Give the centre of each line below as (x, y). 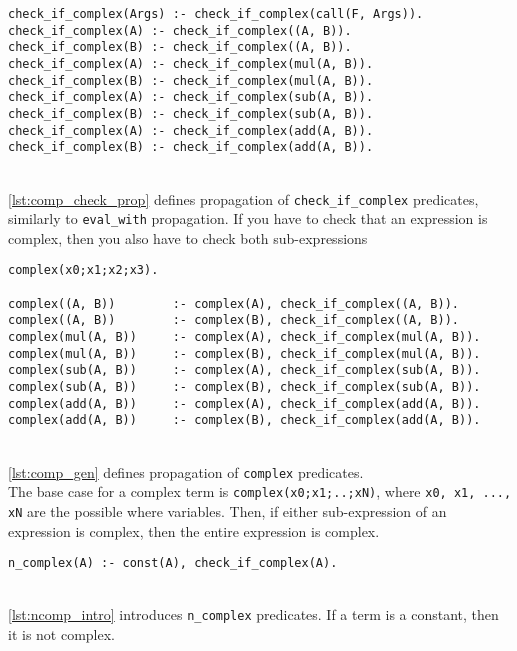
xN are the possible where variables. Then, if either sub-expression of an (227, 510)
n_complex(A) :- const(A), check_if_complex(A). (173, 563)
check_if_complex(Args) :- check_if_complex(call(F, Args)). (216, 14)
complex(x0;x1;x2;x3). (83, 270)
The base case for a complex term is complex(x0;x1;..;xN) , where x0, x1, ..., (260, 491)
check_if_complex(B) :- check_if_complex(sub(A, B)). (191, 113)
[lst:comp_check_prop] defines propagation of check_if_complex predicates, (243, 198)
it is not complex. (62, 634)
